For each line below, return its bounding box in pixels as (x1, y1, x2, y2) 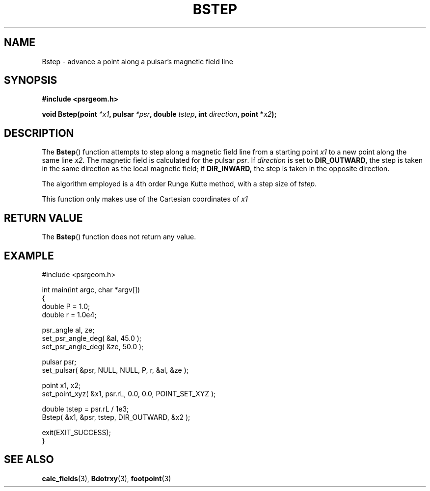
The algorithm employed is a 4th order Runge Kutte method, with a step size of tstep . (42, 180, 317, 188)
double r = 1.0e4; (42, 310, 97, 319)
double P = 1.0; (42, 302, 90, 310)
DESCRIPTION (4, 127, 74, 139)
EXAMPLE (4, 249, 54, 262)
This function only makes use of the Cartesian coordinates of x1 (42, 195, 248, 204)
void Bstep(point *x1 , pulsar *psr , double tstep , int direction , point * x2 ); (42, 110, 277, 119)
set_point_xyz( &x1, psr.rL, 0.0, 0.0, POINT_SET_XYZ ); (42, 389, 216, 398)
